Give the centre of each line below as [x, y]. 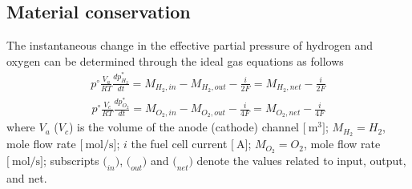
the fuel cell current [179, 144]
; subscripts [71, 160]
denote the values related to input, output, [301, 160]
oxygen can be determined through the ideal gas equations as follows [175, 60]
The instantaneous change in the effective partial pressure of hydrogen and [190, 45]
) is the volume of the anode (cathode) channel [184, 127]
